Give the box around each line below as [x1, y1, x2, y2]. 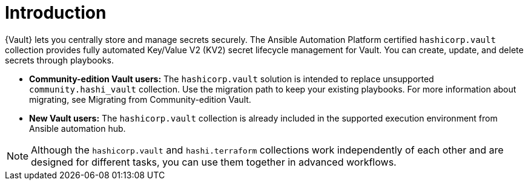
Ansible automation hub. [29, 123, 126, 134]
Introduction [5, 2, 107, 23]
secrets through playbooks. [5, 54, 114, 65]
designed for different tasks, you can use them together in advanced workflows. [31, 155, 397, 168]
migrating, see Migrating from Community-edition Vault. [29, 94, 251, 105]
